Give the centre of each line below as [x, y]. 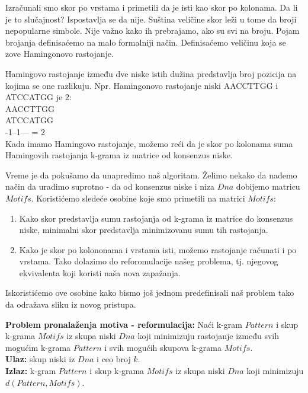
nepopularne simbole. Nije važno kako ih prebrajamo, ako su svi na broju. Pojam [153, 31]
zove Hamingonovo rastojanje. [60, 54]
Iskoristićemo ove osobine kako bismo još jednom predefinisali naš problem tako [150, 293]
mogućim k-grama [38, 347]
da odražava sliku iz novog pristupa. [71, 304]
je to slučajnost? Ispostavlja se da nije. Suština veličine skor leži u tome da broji [151, 19]
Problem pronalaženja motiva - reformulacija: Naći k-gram [124, 324]
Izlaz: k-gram [31, 371]
